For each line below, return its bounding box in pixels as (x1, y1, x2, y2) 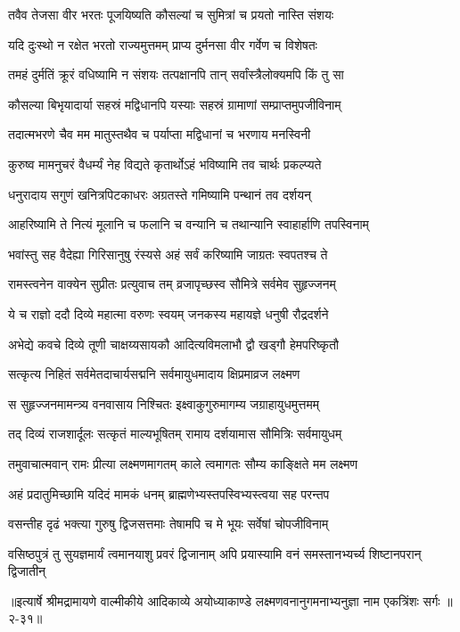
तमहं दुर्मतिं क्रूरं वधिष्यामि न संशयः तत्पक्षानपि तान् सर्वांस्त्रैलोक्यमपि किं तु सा (8, 65, 344, 84)
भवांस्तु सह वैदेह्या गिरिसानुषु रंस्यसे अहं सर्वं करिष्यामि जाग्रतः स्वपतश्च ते (8, 244, 328, 263)
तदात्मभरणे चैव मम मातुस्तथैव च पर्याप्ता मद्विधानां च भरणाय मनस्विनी (8, 125, 311, 144)
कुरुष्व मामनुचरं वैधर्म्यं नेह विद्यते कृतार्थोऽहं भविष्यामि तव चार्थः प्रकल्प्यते (8, 154, 322, 173)
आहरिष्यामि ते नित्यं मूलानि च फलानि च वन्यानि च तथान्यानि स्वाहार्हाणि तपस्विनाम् (8, 215, 369, 234)
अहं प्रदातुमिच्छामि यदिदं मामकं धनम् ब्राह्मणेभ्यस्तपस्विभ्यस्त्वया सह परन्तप (8, 484, 330, 503)
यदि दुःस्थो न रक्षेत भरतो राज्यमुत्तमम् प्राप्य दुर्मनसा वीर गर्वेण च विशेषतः (8, 35, 317, 53)
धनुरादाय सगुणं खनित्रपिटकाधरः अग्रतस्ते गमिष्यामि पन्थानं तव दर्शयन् (8, 185, 311, 203)
